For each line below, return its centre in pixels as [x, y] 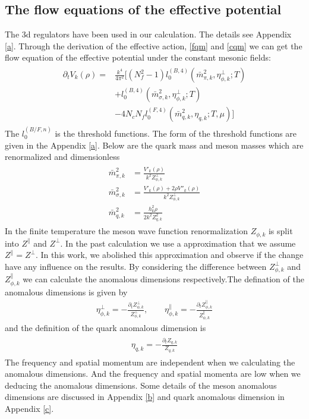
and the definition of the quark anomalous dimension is [105, 327]
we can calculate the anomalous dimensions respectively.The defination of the [163, 279]
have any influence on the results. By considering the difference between [136, 266]
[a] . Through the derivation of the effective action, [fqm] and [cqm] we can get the [154, 45]
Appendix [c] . [29, 408]
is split [280, 231]
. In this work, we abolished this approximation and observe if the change [169, 255]
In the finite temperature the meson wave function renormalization [126, 231]
